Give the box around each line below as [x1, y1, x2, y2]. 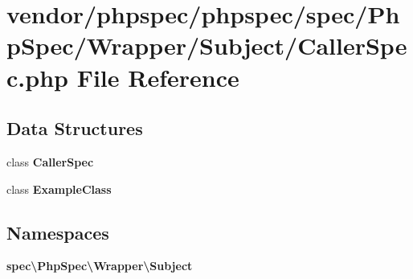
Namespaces [6, 220, 109, 244]
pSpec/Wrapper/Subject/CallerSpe [6, 29, 407, 62]
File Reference [76, 60, 239, 93]
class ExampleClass [6, 180, 112, 197]
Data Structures [6, 116, 143, 141]
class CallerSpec [6, 153, 94, 170]
